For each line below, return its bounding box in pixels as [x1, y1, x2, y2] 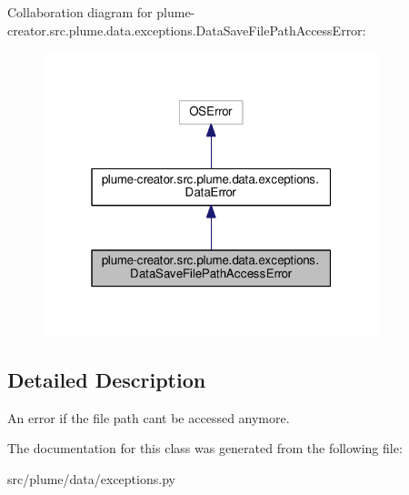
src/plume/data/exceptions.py [7, 469, 175, 488]
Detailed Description [7, 365, 206, 393]
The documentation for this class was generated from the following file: [7, 439, 403, 458]
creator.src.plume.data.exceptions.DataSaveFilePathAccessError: [7, 20, 366, 39]
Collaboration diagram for [7, 3, 153, 21]
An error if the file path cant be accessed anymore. [7, 408, 290, 427]
